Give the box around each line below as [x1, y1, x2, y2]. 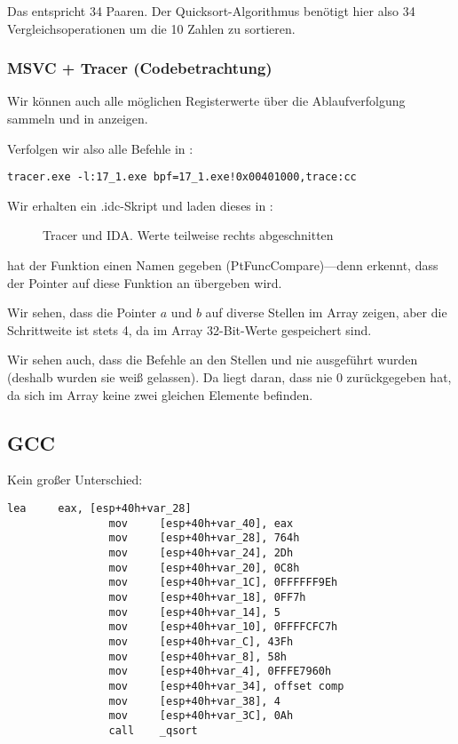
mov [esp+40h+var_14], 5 [108, 605, 280, 619]
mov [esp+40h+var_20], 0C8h [108, 561, 300, 574]
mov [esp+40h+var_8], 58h [108, 650, 287, 663]
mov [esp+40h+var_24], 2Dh [108, 546, 294, 559]
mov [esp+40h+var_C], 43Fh [108, 635, 294, 648]
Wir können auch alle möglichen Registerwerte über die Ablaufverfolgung [7, 92, 406, 110]
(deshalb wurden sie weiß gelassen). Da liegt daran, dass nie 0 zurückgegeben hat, [7, 368, 452, 386]
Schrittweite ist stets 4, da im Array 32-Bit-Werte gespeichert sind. [7, 320, 372, 339]
